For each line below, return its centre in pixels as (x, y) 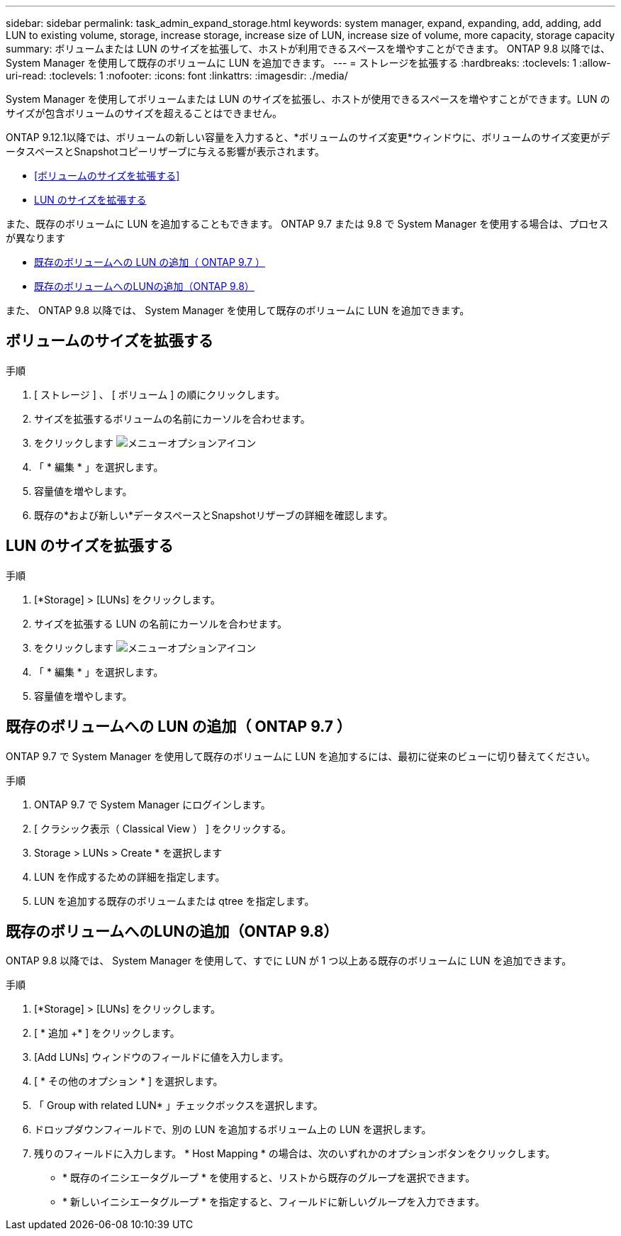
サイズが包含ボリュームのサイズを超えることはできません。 (144, 113)
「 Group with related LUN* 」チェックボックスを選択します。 (179, 1106)
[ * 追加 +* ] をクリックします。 (107, 1033)
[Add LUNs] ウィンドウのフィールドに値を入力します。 (162, 1057)
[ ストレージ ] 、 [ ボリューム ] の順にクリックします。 (160, 394)
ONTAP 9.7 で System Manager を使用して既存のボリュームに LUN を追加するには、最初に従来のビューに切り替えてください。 (301, 756)
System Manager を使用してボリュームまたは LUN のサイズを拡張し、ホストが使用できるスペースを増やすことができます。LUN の (308, 99)
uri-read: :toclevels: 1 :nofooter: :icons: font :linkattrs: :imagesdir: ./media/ (177, 76)
